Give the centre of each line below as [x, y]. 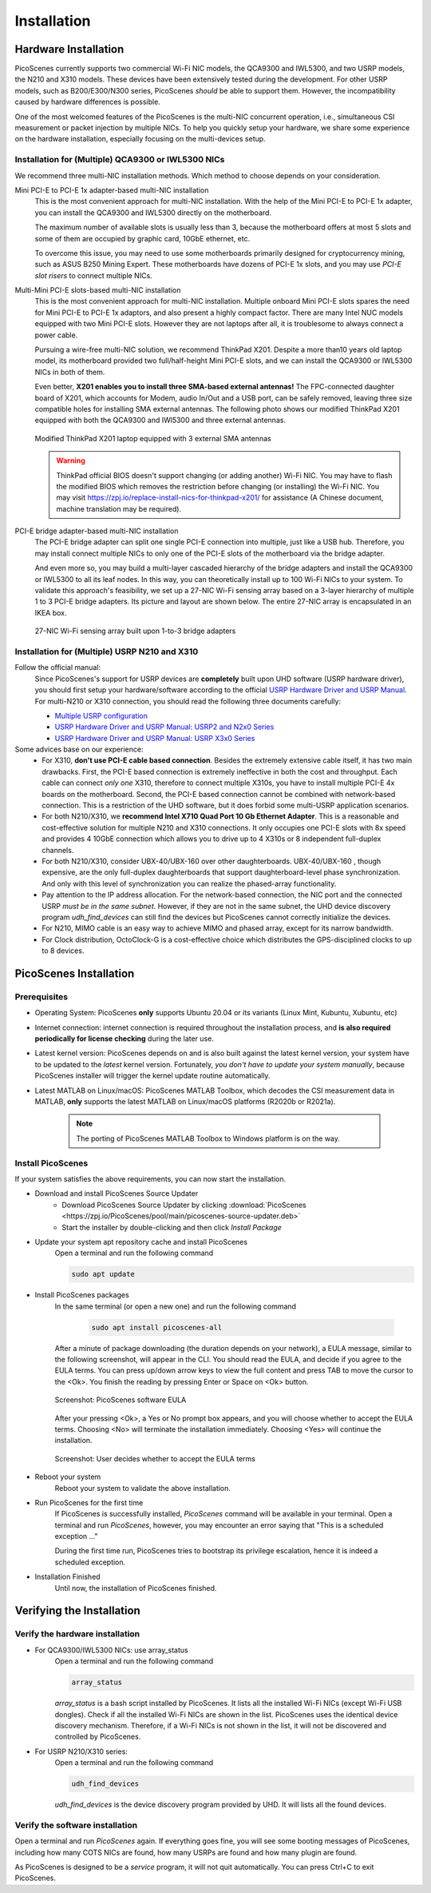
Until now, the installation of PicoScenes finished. [136, 1588]
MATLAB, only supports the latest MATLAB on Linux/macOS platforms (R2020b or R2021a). [185, 1102]
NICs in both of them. [70, 372]
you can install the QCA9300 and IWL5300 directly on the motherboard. [153, 213]
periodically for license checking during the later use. [125, 1038]
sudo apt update [103, 1274]
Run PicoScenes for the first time [89, 1502]
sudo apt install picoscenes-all [157, 1327]
